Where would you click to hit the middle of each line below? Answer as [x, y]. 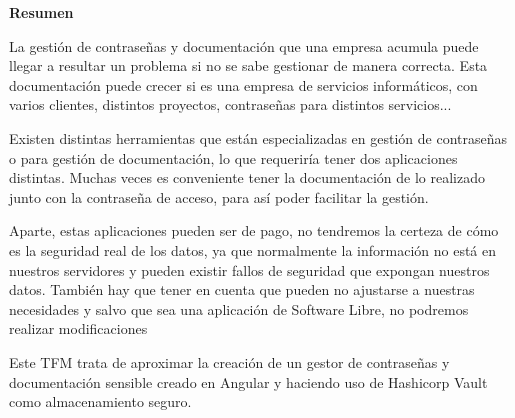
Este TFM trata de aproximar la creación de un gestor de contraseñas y [229, 361]
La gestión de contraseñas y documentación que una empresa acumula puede [244, 45]
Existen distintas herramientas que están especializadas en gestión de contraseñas [258, 137]
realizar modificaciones [78, 328]
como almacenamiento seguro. [100, 401]
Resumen [41, 12]
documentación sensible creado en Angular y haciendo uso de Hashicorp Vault [248, 381]
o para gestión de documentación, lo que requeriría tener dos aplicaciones [233, 157]
